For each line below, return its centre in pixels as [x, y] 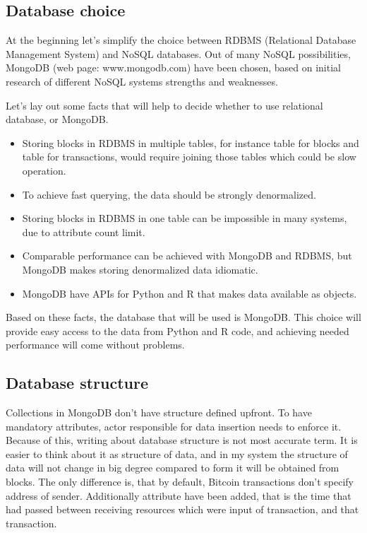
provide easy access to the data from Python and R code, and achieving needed [178, 330]
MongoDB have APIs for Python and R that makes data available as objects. [189, 293]
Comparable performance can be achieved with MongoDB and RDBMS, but [187, 256]
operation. [44, 170]
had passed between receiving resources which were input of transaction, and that [182, 509]
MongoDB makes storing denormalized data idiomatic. [140, 269]
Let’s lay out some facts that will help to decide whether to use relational [164, 105]
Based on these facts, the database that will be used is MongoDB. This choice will [183, 317]
